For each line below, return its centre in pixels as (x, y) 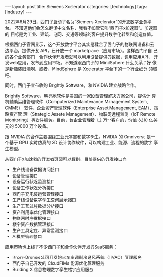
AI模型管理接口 (27, 237)
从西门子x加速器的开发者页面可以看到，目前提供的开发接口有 (66, 159)
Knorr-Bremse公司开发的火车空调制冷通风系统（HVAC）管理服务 (77, 257)
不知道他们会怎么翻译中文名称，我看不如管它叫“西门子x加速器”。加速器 (86, 28)
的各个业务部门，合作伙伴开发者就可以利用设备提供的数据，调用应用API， (79, 57)
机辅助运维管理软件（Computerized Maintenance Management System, (77, 102)
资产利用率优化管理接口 (36, 212)
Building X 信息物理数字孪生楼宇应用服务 (53, 269)
